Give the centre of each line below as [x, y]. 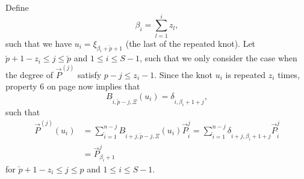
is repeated [246, 74]
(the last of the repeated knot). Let [191, 43]
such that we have [39, 43]
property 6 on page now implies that [73, 86]
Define [17, 7]
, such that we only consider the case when [218, 58]
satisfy [90, 74]
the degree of [29, 74]
